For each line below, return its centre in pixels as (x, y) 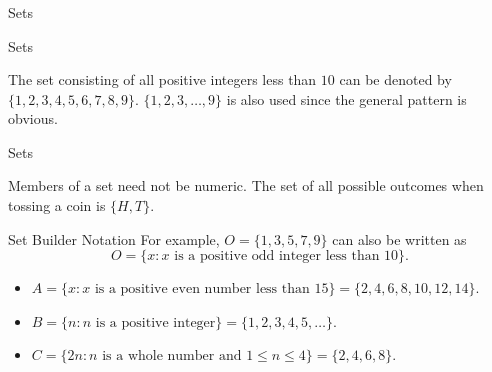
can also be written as (399, 238)
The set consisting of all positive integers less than (162, 79)
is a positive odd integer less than (277, 256)
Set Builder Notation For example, (114, 238)
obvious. (33, 118)
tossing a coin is (57, 205)
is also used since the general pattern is (346, 98)
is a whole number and (172, 356)
